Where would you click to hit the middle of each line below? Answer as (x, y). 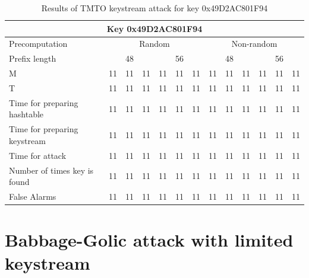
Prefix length (33, 58)
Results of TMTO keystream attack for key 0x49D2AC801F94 (154, 8)
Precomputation (38, 44)
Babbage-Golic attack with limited (149, 240)
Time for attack (38, 155)
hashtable (26, 114)
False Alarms (33, 196)
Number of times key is (51, 170)
